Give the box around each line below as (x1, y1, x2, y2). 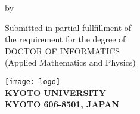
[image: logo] (5, 77, 61, 86)
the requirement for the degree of (5, 33, 126, 45)
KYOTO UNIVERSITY (5, 86, 106, 98)
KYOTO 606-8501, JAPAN (5, 98, 119, 110)
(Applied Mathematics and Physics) (5, 56, 136, 69)
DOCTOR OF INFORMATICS (5, 44, 120, 57)
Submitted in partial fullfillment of (5, 21, 132, 33)
